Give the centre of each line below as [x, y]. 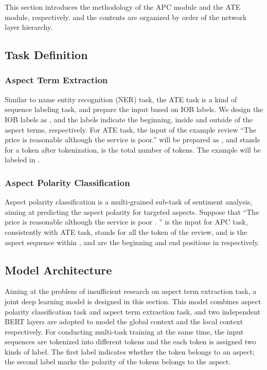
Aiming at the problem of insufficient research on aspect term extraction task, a [131, 291]
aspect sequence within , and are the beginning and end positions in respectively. [132, 242]
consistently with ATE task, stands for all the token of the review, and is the [126, 232]
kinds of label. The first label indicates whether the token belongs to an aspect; [130, 351]
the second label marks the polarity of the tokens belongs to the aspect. [118, 362]
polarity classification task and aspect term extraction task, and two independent [133, 311]
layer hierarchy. [29, 27]
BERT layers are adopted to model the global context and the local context [124, 321]
